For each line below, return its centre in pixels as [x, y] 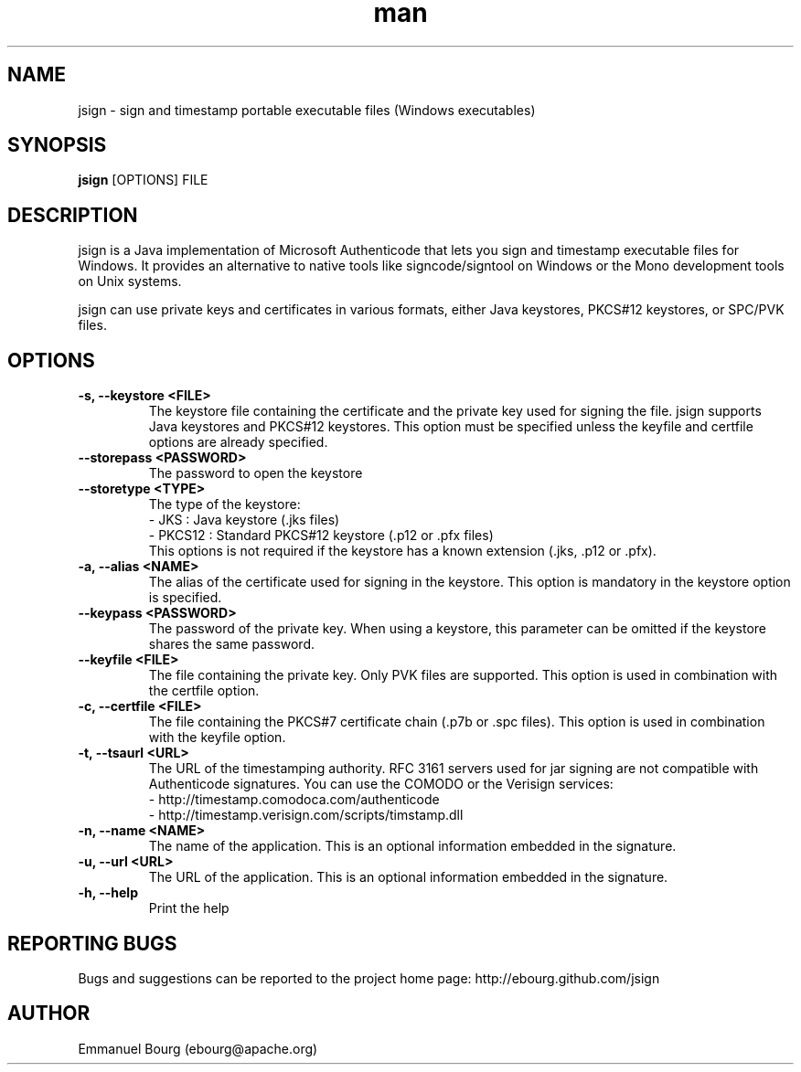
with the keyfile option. [217, 738]
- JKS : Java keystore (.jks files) [244, 520]
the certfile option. [204, 691]
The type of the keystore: [224, 504]
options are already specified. [238, 442]
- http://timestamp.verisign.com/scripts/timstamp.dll [306, 815]
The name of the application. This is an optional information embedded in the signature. [412, 846]
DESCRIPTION [73, 215]
